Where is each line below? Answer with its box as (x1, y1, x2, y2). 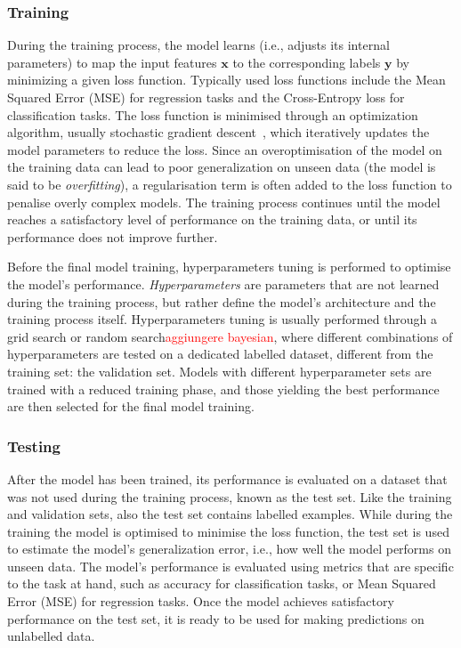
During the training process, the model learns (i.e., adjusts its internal (7, 36, 390, 54)
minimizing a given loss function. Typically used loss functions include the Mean (7, 70, 446, 89)
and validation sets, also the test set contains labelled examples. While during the (7, 505, 453, 523)
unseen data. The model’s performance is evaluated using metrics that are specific (7, 556, 454, 575)
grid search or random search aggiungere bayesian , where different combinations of (7, 327, 453, 345)
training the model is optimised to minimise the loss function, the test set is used (7, 522, 449, 540)
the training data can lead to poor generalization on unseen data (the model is (7, 158, 436, 176)
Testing (7, 434, 61, 457)
